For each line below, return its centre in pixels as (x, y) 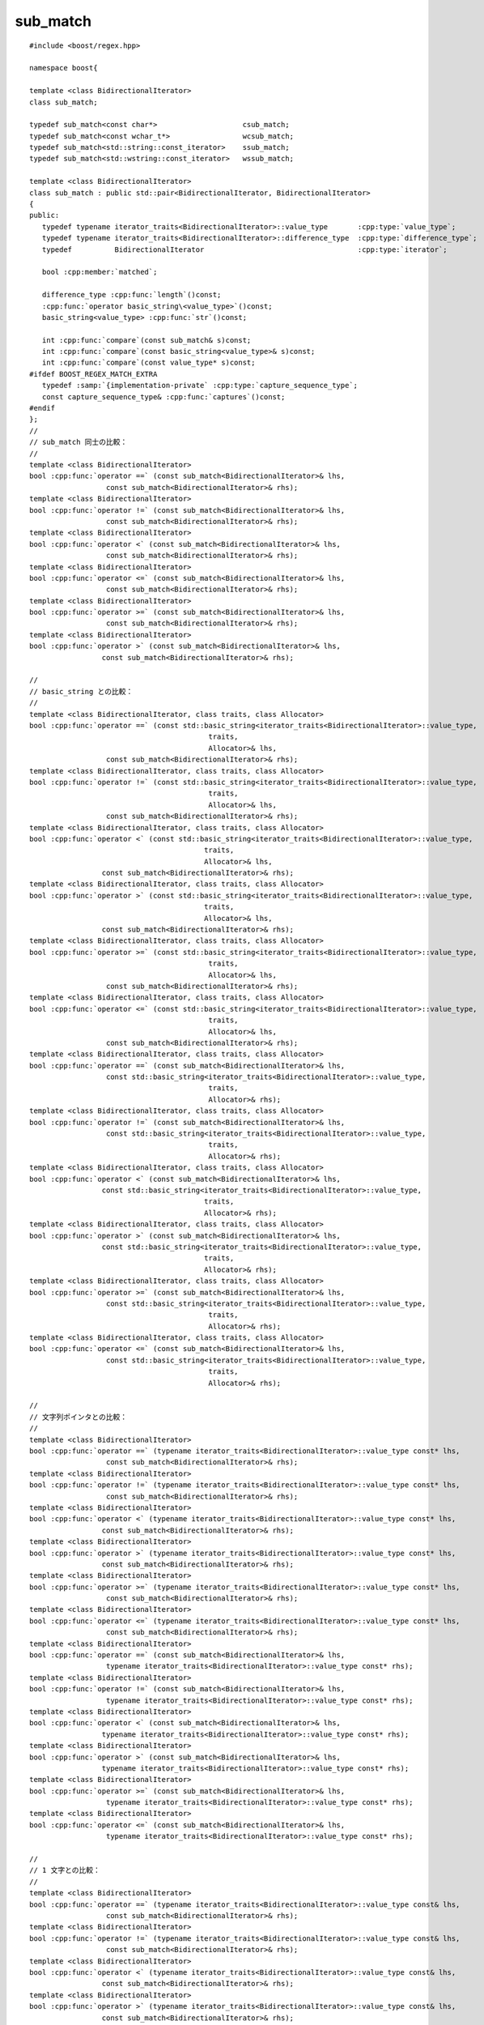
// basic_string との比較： (81, 691)
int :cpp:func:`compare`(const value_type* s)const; (149, 363)
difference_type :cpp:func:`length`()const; (132, 295)
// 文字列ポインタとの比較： (79, 1417)
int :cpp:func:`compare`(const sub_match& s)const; (146, 340)
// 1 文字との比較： (65, 1870)
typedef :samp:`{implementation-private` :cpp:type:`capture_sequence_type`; (200, 386)
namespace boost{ (64, 68)
